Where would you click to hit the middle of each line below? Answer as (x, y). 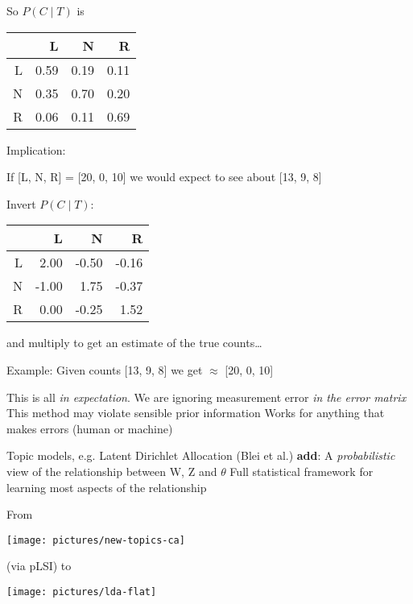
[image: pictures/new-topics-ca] (96, 540)
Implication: (36, 149)
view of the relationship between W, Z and (112, 471)
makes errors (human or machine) (90, 428)
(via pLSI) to (39, 566)
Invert (21, 203)
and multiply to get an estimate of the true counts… (134, 343)
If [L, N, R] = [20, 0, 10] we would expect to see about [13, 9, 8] (164, 177)
